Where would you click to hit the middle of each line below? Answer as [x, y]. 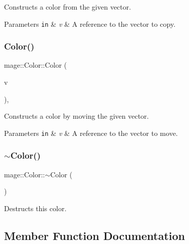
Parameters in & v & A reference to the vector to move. [91, 133]
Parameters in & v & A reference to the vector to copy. [90, 23]
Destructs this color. [35, 208]
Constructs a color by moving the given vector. [77, 116]
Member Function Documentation [95, 235]
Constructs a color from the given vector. [68, 7]
